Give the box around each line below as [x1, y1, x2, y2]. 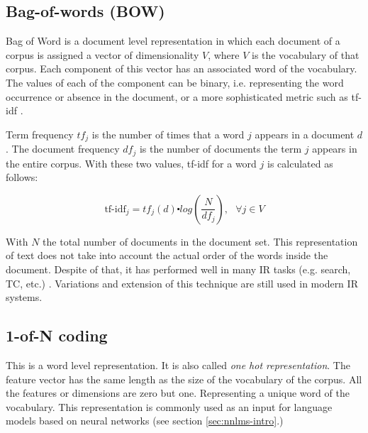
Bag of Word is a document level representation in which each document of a [6, 33, 340, 48]
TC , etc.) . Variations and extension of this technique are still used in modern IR [6, 275, 358, 290]
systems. [6, 290, 43, 305]
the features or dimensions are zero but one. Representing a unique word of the [6, 385, 350, 400]
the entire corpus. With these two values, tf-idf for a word [6, 155, 257, 170]
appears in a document [255, 126, 355, 141]
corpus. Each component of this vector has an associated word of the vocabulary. [6, 61, 357, 76]
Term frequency [6, 126, 74, 141]
